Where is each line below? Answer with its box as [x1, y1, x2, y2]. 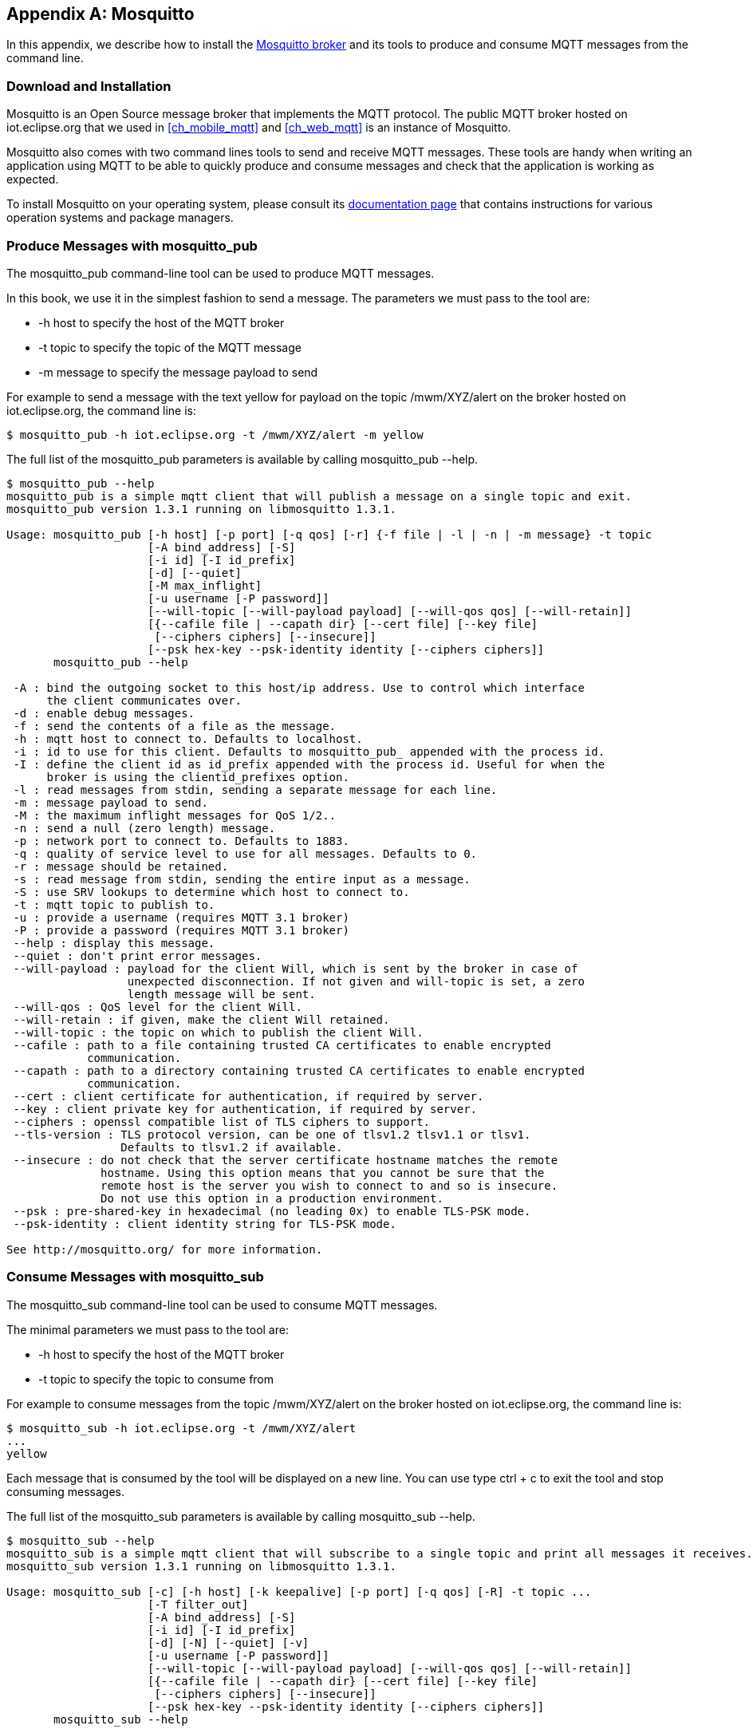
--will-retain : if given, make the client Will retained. [13, 1013, 390, 1026]
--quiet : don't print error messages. [13, 949, 262, 962]
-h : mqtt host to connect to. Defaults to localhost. [13, 732, 363, 745]
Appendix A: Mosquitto [6, 4, 195, 24]
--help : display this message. [13, 936, 215, 949]
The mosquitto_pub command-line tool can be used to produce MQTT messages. [6, 266, 435, 280]
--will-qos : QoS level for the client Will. [13, 1000, 302, 1013]
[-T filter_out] [148, 1597, 249, 1611]
